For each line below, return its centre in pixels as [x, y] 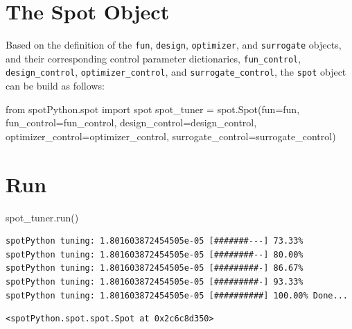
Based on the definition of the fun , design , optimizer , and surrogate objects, [174, 45]
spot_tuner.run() [42, 217]
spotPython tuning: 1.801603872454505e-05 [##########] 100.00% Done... [177, 295]
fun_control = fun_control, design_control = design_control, [131, 123]
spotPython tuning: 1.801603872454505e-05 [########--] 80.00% [155, 254]
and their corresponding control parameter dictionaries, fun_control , [153, 58]
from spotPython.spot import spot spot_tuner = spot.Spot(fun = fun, [153, 109]
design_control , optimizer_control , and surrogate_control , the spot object [176, 72]
